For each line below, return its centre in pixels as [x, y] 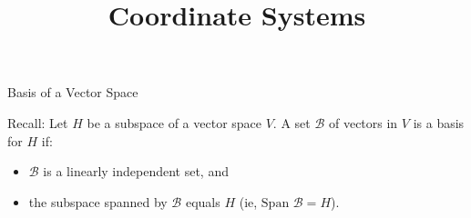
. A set [292, 122]
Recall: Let [38, 122]
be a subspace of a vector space [174, 122]
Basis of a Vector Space [73, 92]
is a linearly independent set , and [136, 171]
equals [203, 201]
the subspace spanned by [98, 201]
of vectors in [363, 122]
